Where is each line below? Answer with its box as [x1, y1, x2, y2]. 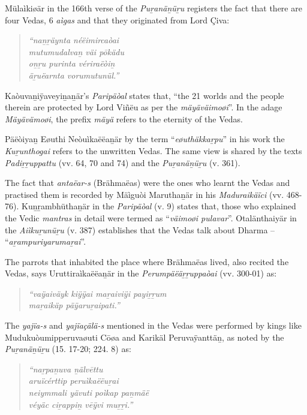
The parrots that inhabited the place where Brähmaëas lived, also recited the [5, 255, 289, 267]
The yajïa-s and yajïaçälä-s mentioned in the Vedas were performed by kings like [5, 319, 302, 332]
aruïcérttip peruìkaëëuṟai [28, 374, 119, 387]
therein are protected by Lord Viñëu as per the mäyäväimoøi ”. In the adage [5, 101, 282, 113]
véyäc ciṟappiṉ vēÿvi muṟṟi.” [28, 398, 133, 410]
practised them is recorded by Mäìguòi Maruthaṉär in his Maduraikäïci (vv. [5, 188, 284, 200]
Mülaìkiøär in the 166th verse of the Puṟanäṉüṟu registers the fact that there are [5, 2, 302, 14]
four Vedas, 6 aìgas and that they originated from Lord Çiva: [5, 13, 230, 26]
